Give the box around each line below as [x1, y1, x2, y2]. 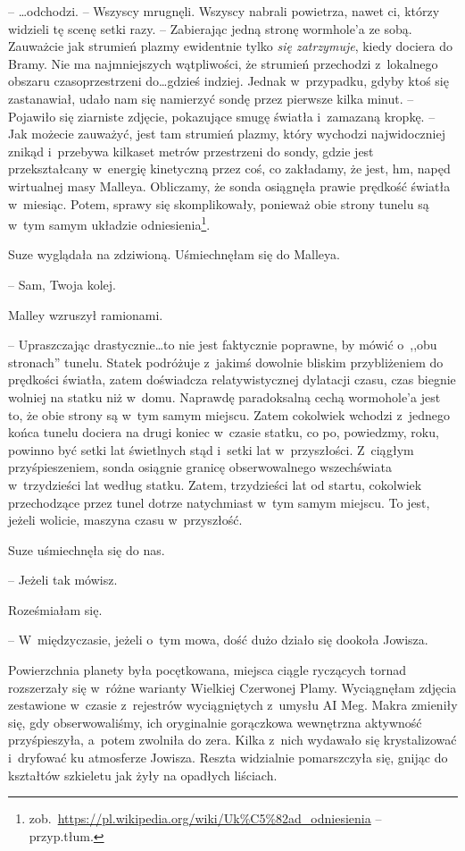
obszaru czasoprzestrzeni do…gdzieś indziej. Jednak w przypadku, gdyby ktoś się [8, 72, 449, 90]
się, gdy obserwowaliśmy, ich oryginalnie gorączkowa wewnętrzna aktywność [8, 712, 422, 731]
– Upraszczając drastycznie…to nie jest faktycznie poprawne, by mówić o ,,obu [8, 335, 437, 354]
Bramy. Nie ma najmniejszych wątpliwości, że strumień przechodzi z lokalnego [8, 54, 438, 72]
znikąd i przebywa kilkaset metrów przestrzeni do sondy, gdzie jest [8, 141, 374, 160]
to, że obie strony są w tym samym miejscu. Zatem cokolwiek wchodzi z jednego [8, 405, 450, 424]
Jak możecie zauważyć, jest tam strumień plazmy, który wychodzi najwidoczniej [8, 124, 445, 143]
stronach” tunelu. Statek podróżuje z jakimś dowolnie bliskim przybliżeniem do [8, 352, 444, 371]
